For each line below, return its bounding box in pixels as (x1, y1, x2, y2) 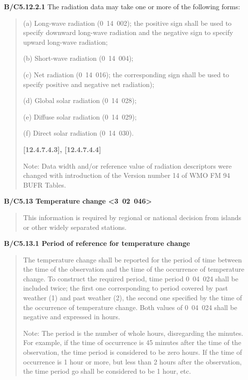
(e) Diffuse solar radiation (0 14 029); (23, 111, 137, 121)
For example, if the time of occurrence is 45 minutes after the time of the (23, 337, 241, 347)
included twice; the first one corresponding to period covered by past (23, 283, 228, 293)
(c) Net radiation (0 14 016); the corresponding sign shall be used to (23, 69, 229, 79)
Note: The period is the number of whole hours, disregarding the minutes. (23, 328, 244, 338)
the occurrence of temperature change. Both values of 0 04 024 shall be (23, 302, 237, 312)
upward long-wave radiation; (23, 36, 108, 47)
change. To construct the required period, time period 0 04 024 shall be (23, 273, 238, 283)
